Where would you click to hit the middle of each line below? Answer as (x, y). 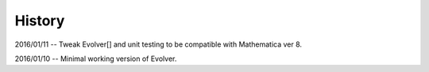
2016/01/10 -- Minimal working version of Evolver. (96, 59)
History (40, 21)
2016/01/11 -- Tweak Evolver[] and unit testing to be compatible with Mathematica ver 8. (158, 44)
